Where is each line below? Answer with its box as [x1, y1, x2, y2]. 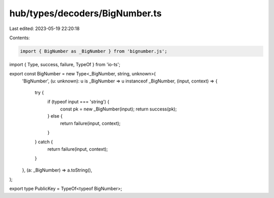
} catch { [35, 139, 53, 145]
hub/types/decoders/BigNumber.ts [9, 8, 162, 19]
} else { [47, 113, 63, 119]
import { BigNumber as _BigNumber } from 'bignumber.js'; [20, 48, 167, 54]
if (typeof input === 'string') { [47, 99, 110, 105]
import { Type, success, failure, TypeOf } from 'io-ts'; [9, 61, 120, 67]
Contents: [9, 35, 30, 41]
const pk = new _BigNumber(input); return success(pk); [60, 106, 177, 112]
